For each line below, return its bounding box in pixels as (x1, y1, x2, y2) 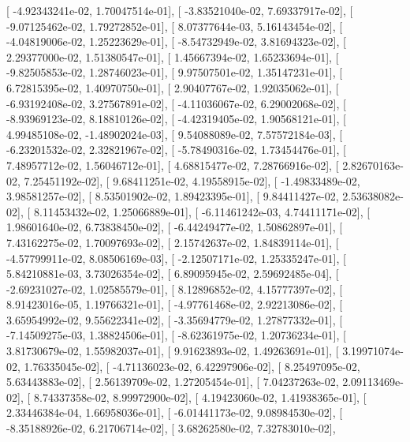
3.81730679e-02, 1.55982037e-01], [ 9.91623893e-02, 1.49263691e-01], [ (6, 343, 339, 359)
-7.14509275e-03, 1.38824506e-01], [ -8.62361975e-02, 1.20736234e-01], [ (6, 327, 346, 343)
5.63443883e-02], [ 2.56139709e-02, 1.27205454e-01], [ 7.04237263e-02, (6, 373, 339, 390)
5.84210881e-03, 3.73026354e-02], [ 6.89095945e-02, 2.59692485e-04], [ (6, 265, 339, 282)
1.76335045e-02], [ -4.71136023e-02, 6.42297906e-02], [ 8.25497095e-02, (24, 358, 360, 374)
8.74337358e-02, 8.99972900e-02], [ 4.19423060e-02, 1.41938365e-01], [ (33, 388, 367, 405)
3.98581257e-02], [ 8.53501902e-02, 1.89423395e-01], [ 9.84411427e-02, (6, 188, 339, 204)
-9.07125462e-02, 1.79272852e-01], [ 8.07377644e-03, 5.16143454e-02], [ (6, 17, 343, 34)
